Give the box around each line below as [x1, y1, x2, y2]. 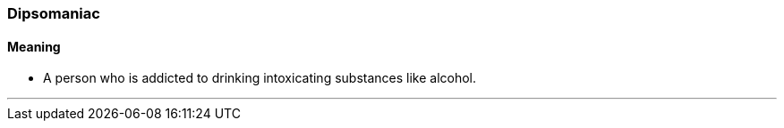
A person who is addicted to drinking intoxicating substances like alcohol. [43, 70, 477, 86]
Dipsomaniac [7, 4, 100, 22]
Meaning [7, 38, 61, 54]
